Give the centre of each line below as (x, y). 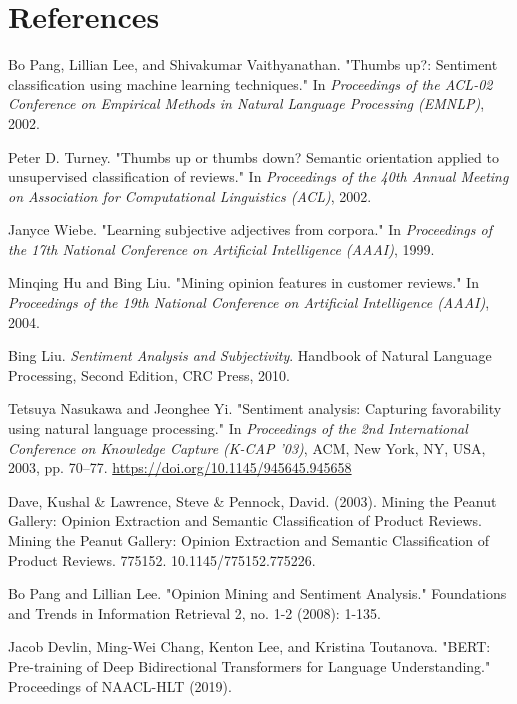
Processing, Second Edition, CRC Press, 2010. (149, 374)
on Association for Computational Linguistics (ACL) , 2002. (190, 195)
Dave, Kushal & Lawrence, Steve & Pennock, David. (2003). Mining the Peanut (252, 500)
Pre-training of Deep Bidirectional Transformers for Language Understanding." (249, 665)
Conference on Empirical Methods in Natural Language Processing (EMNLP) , (246, 103)
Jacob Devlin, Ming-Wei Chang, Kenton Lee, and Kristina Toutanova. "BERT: (249, 646)
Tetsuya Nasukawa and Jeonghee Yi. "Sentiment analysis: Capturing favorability (255, 408)
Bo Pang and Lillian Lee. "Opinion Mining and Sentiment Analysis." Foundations (257, 593)
